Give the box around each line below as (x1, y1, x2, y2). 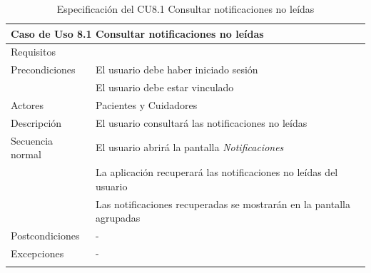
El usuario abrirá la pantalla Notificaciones (96, 140, 284, 155)
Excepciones (11, 245, 64, 260)
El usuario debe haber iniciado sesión (96, 62, 258, 77)
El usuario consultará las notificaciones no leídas (96, 115, 308, 130)
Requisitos (11, 44, 56, 59)
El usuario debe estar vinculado (96, 80, 234, 95)
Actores (11, 97, 44, 112)
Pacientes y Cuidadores (96, 97, 198, 112)
